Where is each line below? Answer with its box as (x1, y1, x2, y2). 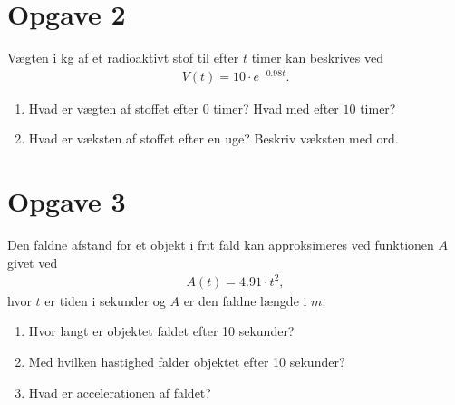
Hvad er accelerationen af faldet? (28, 382, 211, 401)
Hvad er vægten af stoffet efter (28, 98, 198, 117)
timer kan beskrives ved (251, 48, 383, 67)
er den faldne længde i (183, 291, 307, 310)
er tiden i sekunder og (44, 291, 166, 310)
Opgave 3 (7, 183, 126, 220)
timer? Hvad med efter (213, 98, 339, 117)
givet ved (7, 252, 58, 272)
